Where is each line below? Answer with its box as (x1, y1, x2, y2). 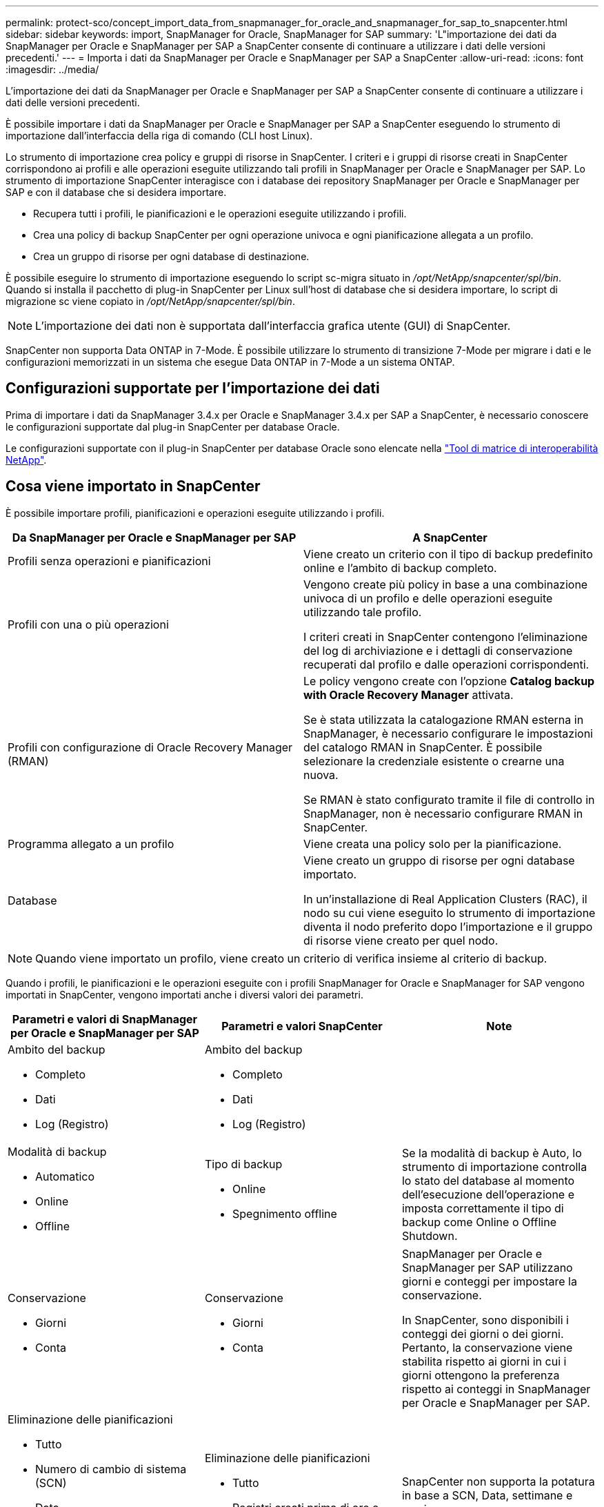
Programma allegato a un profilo (8, 836, 174, 851)
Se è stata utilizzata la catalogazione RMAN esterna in (303, 712, 584, 727)
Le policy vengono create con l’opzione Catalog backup (303, 673, 595, 688)
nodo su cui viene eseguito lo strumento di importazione (303, 905, 596, 920)
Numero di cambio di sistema (35, 1461, 187, 1476)
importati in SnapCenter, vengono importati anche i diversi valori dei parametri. (6, 988, 363, 1001)
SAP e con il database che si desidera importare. (6, 186, 227, 198)
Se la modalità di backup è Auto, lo (401, 1145, 582, 1160)
